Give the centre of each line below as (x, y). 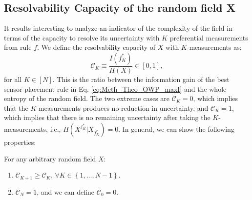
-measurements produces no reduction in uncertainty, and (122, 108)
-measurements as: (214, 47)
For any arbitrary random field (50, 158)
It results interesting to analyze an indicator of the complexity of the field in (118, 28)
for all (13, 79)
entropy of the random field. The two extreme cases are (87, 98)
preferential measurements (209, 37)
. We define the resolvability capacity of (96, 47)
